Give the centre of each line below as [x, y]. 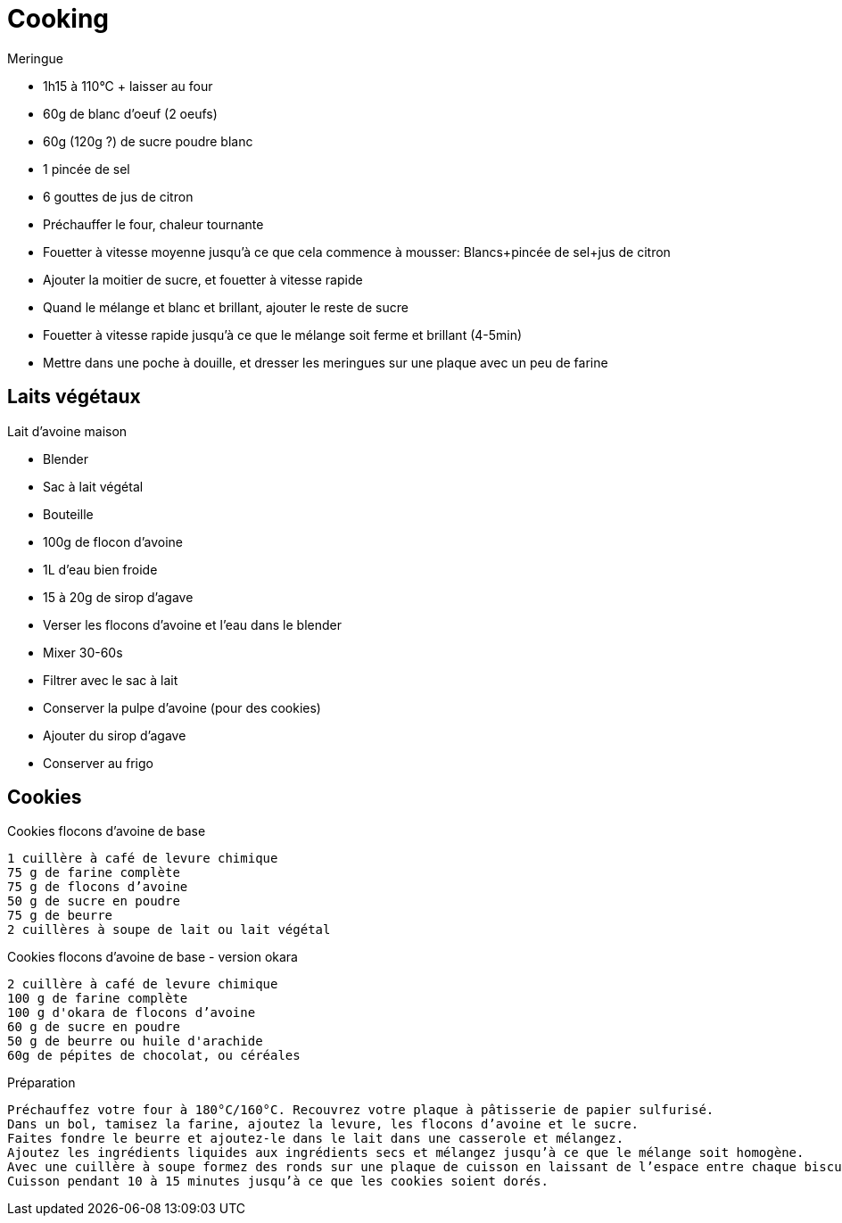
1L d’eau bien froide [100, 569]
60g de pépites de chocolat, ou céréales [154, 1056]
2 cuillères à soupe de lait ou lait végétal [169, 930]
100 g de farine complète [98, 999]
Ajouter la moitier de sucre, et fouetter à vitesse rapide [203, 279]
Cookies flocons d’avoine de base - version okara [153, 957]
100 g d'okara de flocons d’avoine [132, 1013]
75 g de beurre [60, 916]
